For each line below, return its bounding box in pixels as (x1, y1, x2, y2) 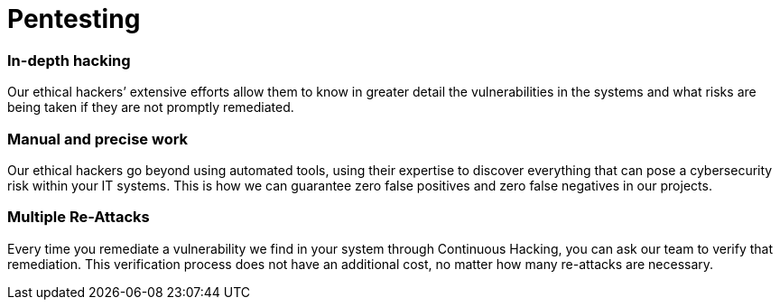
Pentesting (7, 4, 141, 34)
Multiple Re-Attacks (7, 208, 150, 227)
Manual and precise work (7, 129, 189, 148)
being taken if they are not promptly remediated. (7, 99, 294, 116)
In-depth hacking (7, 51, 131, 70)
